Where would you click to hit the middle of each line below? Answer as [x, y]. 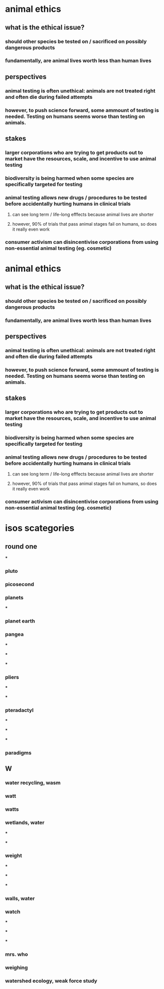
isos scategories [40, 528]
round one [21, 546]
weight [14, 856]
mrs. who [16, 954]
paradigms [18, 753]
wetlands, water [25, 823]
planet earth [20, 621]
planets [14, 597]
